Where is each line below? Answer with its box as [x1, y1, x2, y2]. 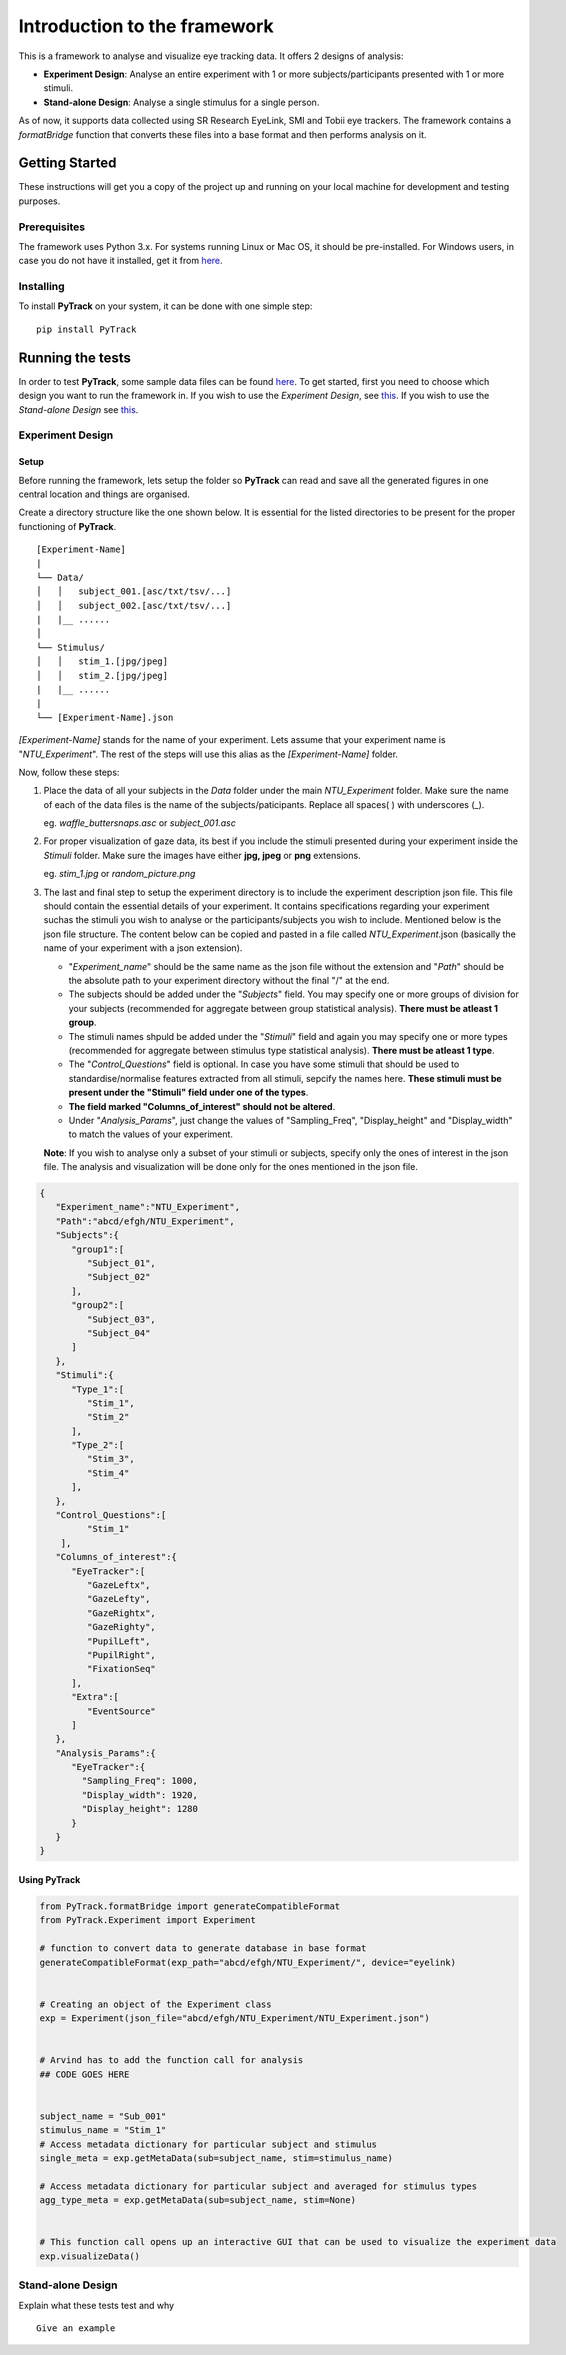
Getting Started [18, 155, 117, 172]
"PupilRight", [86, 1649, 157, 1660]
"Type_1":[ [71, 1383, 125, 1395]
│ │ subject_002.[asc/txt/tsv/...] [36, 600, 232, 611]
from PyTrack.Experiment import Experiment [39, 1915, 257, 1926]
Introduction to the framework [18, 15, 274, 37]
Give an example [36, 2322, 116, 2334]
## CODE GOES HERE [39, 2068, 130, 2080]
